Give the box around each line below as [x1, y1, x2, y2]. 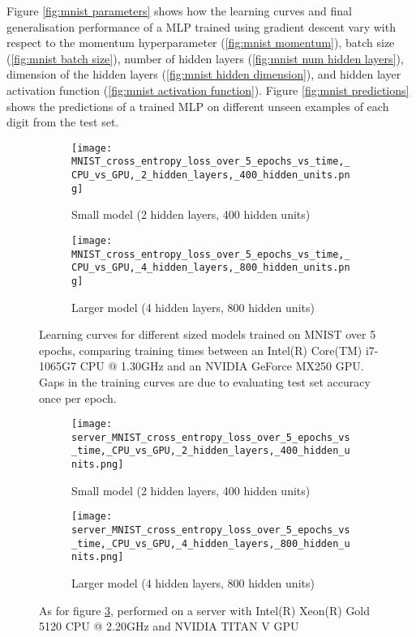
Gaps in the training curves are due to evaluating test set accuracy [39, 373, 371, 390]
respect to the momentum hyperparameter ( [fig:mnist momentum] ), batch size [6, 34, 395, 51]
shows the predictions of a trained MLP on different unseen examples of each [6, 97, 389, 114]
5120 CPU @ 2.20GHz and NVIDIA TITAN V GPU [39, 618, 299, 635]
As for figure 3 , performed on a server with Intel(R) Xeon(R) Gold [39, 601, 371, 618]
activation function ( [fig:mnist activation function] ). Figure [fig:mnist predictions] [6, 81, 410, 98]
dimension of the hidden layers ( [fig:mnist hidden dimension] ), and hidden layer [6, 66, 401, 83]
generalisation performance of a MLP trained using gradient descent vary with [6, 18, 396, 35]
